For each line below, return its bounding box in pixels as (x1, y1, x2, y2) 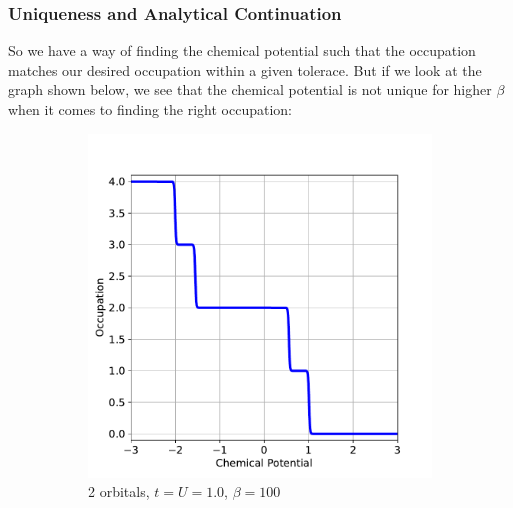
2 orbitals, (88, 481, 150, 502)
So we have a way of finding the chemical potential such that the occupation (8, 40, 476, 61)
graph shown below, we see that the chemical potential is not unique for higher (8, 79, 492, 100)
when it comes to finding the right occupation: (8, 99, 293, 119)
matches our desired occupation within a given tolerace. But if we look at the (8, 59, 482, 80)
